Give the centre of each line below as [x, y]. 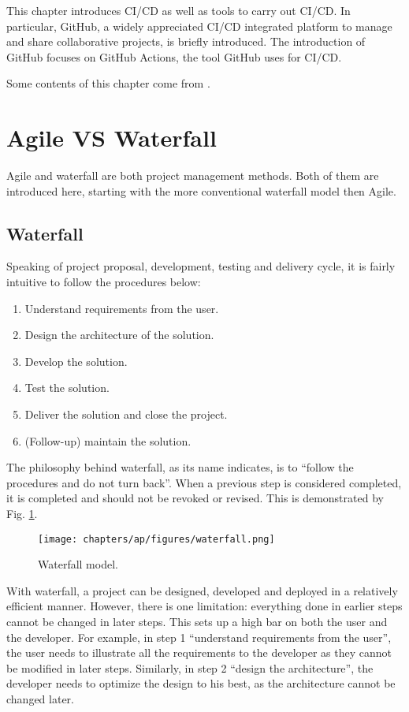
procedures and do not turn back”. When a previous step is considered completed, [204, 482]
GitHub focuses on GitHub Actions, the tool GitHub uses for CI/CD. [174, 56]
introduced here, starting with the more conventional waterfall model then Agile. [201, 190]
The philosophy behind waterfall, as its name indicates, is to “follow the [180, 467]
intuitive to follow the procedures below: [104, 282]
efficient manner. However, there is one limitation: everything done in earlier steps [204, 606]
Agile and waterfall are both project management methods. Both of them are [193, 175]
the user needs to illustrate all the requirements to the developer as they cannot [199, 652]
